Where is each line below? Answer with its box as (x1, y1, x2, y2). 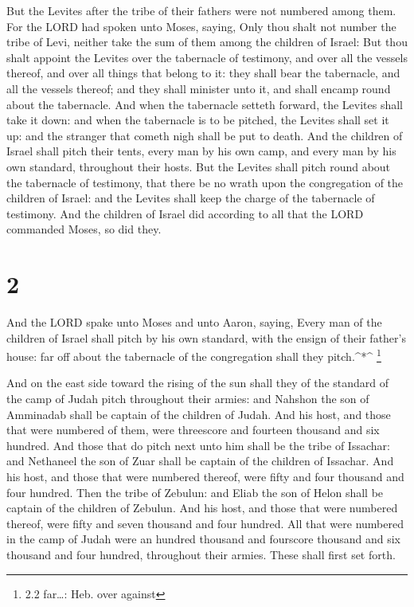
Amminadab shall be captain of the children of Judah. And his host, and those (6, 405, 391, 422)
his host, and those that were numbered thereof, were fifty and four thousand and (6, 468, 404, 485)
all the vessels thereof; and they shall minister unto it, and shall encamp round (6, 80, 391, 96)
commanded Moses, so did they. (6, 221, 162, 237)
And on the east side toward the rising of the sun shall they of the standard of (6, 374, 389, 391)
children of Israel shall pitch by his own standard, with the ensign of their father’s (6, 329, 406, 346)
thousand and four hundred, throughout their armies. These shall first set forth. (6, 546, 396, 562)
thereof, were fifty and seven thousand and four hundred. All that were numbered (6, 515, 404, 531)
